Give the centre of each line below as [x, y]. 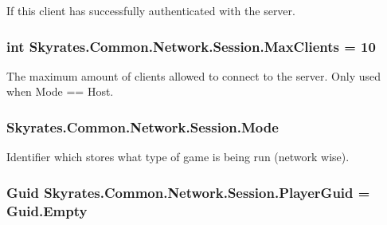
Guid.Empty [47, 210]
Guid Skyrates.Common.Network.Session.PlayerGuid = [188, 192]
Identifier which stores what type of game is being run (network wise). [178, 157]
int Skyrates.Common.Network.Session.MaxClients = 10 [191, 46]
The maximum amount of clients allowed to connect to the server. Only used [194, 75]
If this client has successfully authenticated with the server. [151, 10]
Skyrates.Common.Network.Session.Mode [143, 126]
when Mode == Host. [60, 91]
